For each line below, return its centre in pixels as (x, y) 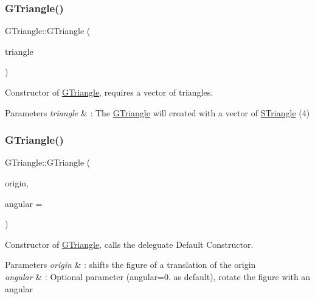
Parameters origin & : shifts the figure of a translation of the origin (130, 265)
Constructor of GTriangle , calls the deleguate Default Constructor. (129, 244)
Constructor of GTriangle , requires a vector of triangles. (109, 92)
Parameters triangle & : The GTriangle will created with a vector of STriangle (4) (157, 112)
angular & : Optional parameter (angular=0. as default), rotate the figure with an (158, 276)
